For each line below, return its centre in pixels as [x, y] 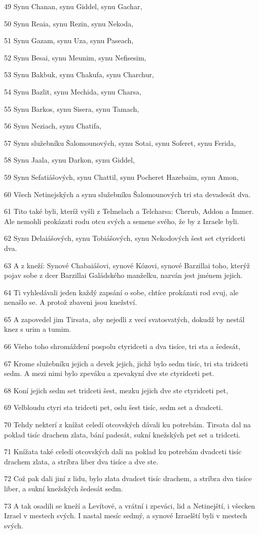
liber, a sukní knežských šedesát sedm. [64, 488]
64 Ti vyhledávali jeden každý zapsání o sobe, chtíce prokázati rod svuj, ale [121, 292]
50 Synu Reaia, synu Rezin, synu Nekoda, [69, 23]
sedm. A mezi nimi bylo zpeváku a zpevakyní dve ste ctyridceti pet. [109, 373]
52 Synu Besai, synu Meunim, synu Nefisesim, [75, 57]
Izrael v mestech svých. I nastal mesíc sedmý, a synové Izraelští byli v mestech [126, 515]
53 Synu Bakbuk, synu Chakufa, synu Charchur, [79, 74]
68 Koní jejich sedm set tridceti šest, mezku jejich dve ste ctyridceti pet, [116, 390]
